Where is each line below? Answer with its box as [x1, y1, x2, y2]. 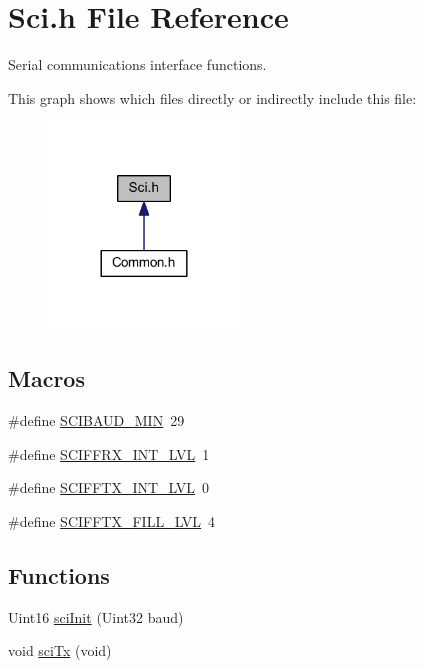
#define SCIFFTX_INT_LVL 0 [8, 477, 210, 498]
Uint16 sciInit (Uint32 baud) [8, 606, 184, 627]
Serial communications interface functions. [8, 54, 267, 75]
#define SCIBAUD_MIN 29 [8, 410, 185, 431]
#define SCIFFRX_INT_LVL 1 [8, 443, 210, 464]
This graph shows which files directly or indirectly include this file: [8, 87, 417, 108]
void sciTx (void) [8, 640, 112, 661]
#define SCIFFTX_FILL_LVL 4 [8, 510, 216, 531]
